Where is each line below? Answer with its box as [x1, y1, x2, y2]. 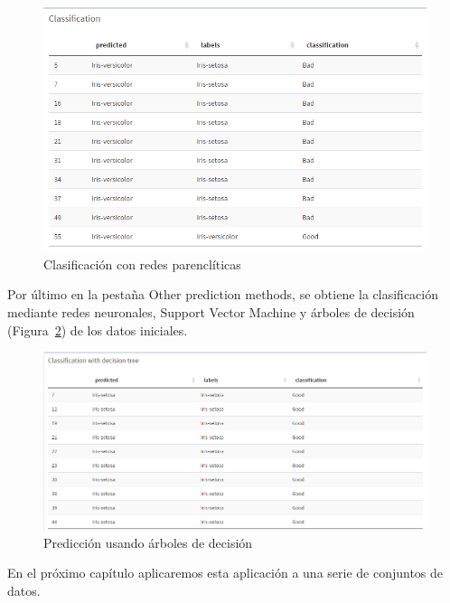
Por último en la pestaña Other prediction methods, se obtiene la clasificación [7, 285, 439, 304]
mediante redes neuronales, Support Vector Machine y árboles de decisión [7, 302, 415, 321]
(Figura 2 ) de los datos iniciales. [7, 320, 188, 339]
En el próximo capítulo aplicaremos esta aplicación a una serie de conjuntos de [7, 563, 444, 582]
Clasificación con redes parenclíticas [43, 254, 241, 273]
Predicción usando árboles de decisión [43, 532, 253, 551]
